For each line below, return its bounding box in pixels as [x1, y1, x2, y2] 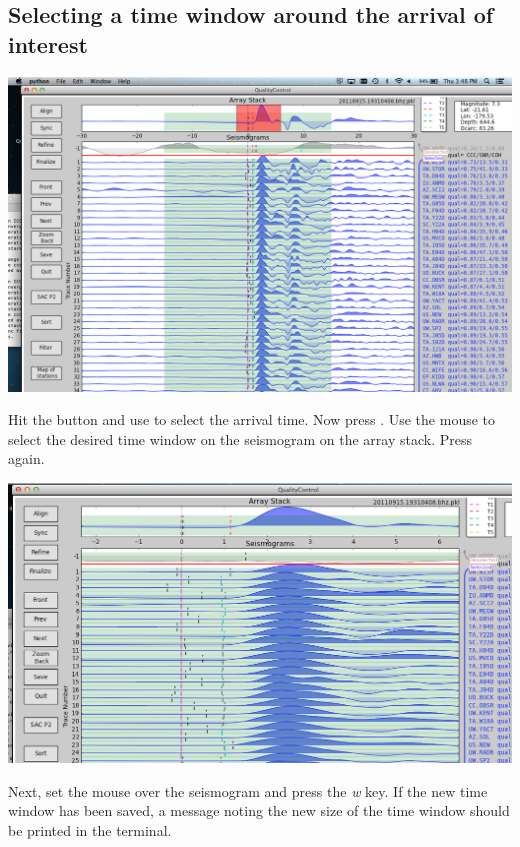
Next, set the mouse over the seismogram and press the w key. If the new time [8, 780, 488, 801]
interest [8, 28, 88, 59]
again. [8, 448, 45, 469]
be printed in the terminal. [8, 819, 172, 840]
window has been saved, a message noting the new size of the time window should [8, 800, 510, 821]
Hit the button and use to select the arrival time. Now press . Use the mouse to [8, 409, 496, 430]
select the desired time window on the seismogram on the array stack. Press [8, 428, 473, 449]
